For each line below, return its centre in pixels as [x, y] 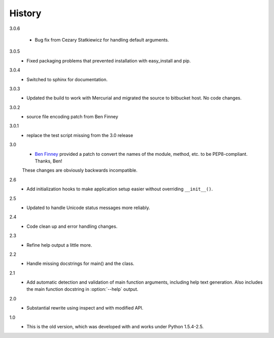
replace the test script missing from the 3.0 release [80, 135]
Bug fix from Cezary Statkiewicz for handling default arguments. [102, 40]
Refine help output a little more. [59, 245]
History [25, 13]
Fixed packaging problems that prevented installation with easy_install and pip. [109, 60]
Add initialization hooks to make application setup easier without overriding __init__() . [120, 189]
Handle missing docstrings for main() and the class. [80, 263]
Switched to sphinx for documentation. [67, 79]
